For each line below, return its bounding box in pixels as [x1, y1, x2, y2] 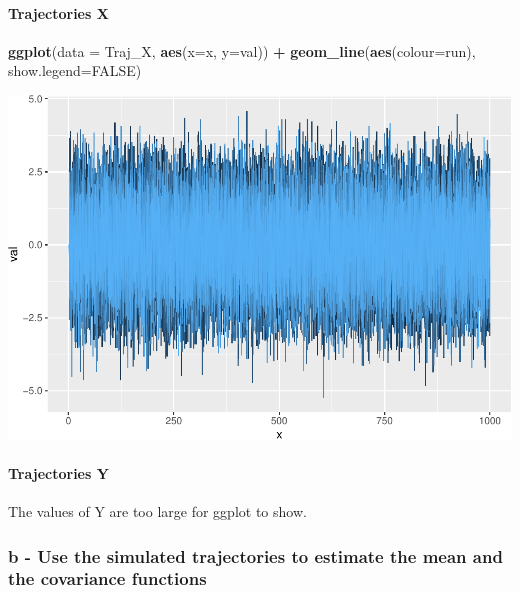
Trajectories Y [8, 462, 109, 483]
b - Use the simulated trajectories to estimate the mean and [8, 543, 503, 568]
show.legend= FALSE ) [8, 60, 142, 81]
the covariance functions [8, 566, 207, 591]
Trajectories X [8, 2, 109, 23]
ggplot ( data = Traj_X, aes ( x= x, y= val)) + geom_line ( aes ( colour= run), [8, 40, 476, 61]
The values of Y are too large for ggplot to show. [8, 500, 307, 521]
